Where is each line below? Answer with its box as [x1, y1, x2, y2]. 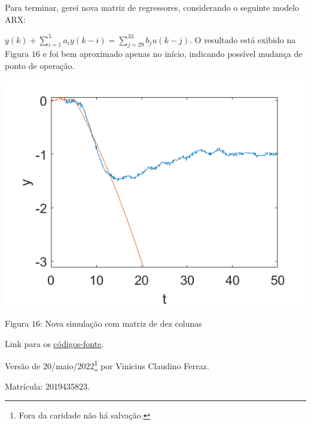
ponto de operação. [5, 59, 75, 72]
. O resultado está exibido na [190, 33, 296, 46]
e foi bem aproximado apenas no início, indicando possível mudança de [42, 47, 303, 60]
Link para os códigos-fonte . [5, 337, 104, 349]
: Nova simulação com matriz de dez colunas [39, 317, 202, 330]
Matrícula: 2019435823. [5, 379, 90, 392]
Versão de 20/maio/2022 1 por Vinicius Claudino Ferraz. [5, 358, 209, 372]
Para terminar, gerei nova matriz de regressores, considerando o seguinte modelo [5, 1, 300, 13]
